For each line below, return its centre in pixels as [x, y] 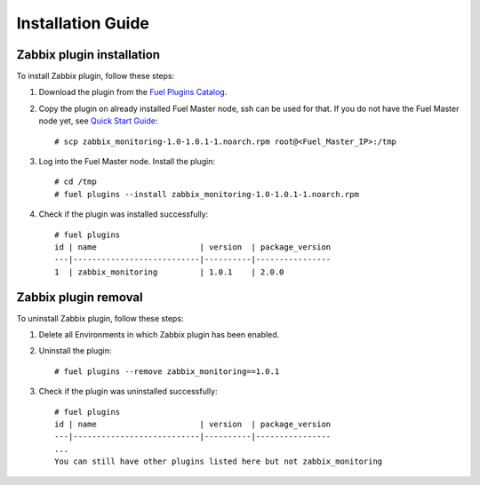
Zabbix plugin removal [80, 297]
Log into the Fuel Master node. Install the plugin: [127, 162]
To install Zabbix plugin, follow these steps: [96, 76]
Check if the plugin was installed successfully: [124, 214]
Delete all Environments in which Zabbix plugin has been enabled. [159, 335]
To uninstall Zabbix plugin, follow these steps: [100, 318]
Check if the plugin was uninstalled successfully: [128, 392]
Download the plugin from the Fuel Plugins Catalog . [133, 92]
